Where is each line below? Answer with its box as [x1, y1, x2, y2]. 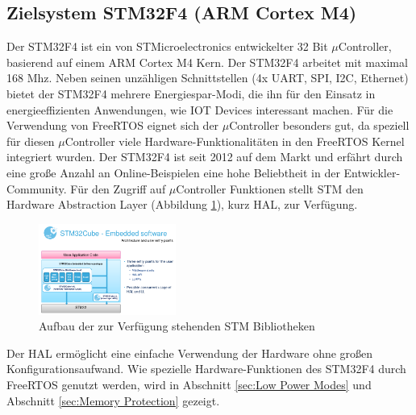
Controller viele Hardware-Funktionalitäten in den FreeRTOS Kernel [64, 132, 405, 149]
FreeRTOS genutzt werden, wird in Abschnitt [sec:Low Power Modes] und [6, 376, 372, 392]
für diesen [6, 132, 55, 149]
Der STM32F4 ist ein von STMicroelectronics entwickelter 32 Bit [6, 38, 328, 55]
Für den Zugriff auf [70, 180, 166, 197]
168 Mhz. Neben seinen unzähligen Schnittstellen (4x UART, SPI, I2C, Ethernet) [6, 69, 409, 86]
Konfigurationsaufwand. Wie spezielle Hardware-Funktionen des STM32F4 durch [6, 360, 406, 377]
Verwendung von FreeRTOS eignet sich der [6, 117, 219, 134]
